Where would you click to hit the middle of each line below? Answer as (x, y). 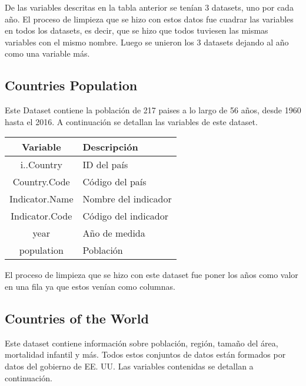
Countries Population (71, 85)
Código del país (114, 182)
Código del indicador (125, 216)
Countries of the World (77, 318)
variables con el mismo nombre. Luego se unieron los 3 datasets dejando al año (147, 42)
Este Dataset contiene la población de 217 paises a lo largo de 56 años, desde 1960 (153, 110)
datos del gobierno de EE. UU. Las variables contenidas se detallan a (129, 366)
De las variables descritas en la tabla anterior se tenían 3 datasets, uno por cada (149, 7)
